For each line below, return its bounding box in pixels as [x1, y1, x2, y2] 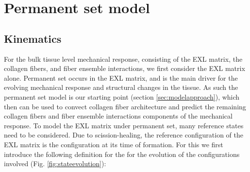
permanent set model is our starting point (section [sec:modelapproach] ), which [4, 91, 240, 102]
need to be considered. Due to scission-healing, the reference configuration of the [4, 130, 243, 140]
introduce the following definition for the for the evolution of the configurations [4, 149, 240, 159]
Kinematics [4, 31, 62, 46]
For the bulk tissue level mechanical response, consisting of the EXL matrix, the [4, 53, 243, 64]
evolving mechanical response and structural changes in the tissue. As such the [4, 82, 238, 92]
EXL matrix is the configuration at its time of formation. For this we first [4, 139, 223, 149]
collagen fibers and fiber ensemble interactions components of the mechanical [4, 111, 233, 121]
